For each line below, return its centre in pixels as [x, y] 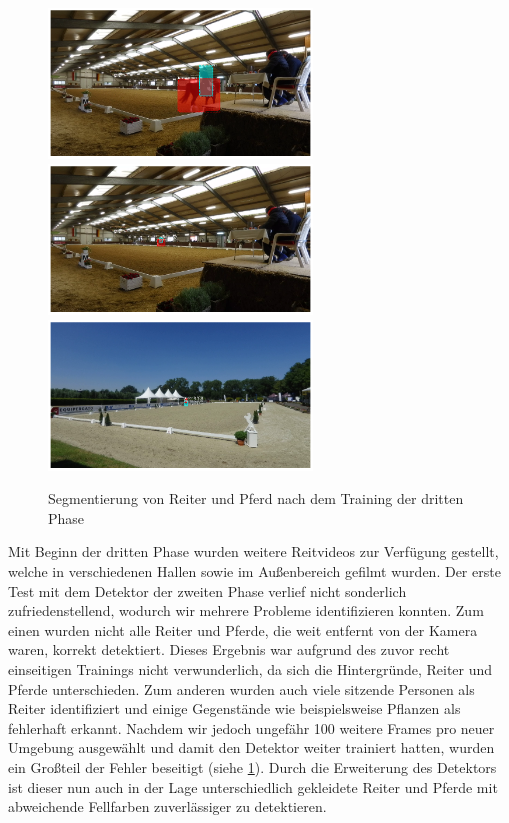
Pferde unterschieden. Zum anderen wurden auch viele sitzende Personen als [241, 688]
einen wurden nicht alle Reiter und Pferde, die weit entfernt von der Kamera [243, 629]
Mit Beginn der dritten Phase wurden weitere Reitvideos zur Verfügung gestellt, [253, 551]
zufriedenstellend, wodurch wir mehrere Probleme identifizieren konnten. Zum [246, 610]
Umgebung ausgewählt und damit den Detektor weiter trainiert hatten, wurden [251, 747]
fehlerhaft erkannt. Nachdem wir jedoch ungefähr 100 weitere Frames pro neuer [251, 727]
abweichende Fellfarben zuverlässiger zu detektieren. [167, 806]
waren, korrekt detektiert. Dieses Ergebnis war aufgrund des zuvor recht [229, 649]
